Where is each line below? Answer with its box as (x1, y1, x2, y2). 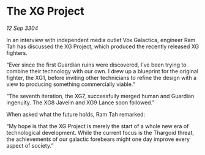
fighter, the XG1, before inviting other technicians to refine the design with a (6, 74, 197, 81)
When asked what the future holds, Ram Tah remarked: (6, 110, 146, 118)
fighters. (6, 49, 28, 56)
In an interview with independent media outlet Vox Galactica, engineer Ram (6, 36, 196, 43)
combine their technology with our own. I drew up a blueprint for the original (6, 67, 199, 74)
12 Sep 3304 (6, 24, 39, 32)
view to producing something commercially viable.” (6, 81, 136, 88)
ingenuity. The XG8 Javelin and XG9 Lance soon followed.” (6, 99, 155, 106)
